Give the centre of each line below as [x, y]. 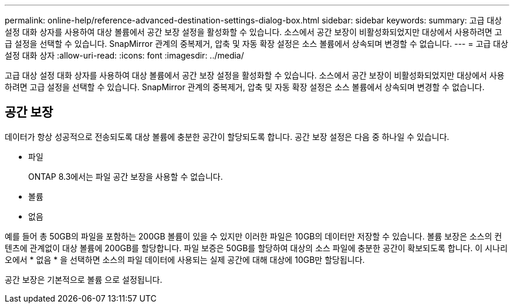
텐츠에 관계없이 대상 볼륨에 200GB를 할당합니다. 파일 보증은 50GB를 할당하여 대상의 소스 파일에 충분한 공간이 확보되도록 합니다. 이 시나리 [256, 248]
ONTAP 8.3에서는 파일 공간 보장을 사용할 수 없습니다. [126, 176]
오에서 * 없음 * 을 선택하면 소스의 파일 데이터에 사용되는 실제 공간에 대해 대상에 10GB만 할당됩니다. [185, 259]
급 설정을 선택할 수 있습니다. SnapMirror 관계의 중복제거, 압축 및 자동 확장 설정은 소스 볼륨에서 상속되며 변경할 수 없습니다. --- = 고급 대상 [257, 44]
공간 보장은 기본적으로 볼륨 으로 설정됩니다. [84, 279]
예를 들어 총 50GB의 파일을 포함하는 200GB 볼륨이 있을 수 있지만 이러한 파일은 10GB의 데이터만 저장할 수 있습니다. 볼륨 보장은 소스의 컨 [253, 236]
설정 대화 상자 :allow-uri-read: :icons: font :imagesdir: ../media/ [124, 55]
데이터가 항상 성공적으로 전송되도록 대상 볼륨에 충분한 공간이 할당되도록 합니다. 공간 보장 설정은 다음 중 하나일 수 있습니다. [227, 136]
